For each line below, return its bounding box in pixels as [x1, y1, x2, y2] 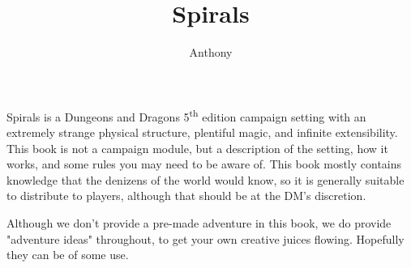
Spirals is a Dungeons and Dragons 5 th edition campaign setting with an [6, 105, 366, 125]
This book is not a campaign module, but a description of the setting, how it [6, 139, 388, 156]
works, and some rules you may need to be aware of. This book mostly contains [6, 155, 402, 172]
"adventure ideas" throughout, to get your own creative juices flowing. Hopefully [6, 230, 405, 247]
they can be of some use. [6, 246, 129, 263]
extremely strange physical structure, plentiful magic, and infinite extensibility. [6, 123, 398, 140]
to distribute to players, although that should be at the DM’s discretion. [6, 187, 366, 204]
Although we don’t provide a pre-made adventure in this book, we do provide [6, 214, 392, 231]
